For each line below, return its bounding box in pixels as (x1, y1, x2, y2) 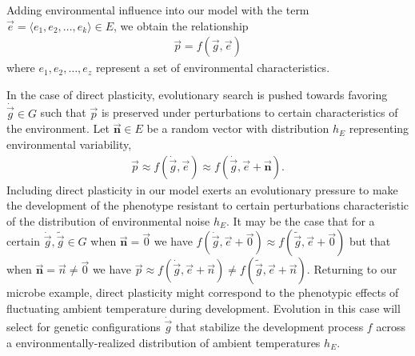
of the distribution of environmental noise (6, 212, 210, 229)
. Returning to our (306, 261, 397, 278)
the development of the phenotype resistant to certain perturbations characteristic (6, 197, 409, 214)
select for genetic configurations (6, 318, 161, 335)
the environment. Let (6, 120, 110, 137)
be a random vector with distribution (146, 120, 329, 137)
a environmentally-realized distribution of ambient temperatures (6, 334, 321, 350)
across (376, 318, 406, 335)
